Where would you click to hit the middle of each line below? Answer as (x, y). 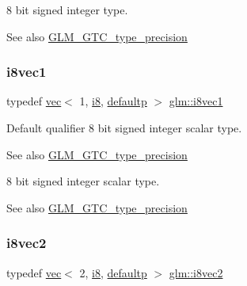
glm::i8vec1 (196, 101)
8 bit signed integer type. (67, 10)
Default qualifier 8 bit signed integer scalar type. (124, 128)
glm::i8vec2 (196, 272)
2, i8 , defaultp (113, 272)
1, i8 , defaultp (113, 101)
